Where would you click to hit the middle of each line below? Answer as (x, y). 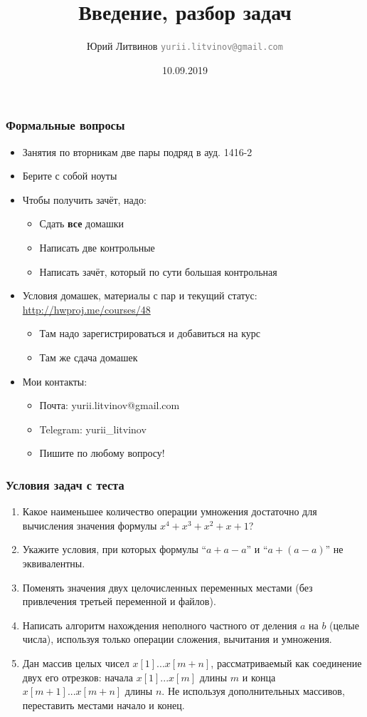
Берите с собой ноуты (70, 176)
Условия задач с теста (65, 484)
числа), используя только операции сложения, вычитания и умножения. (177, 639)
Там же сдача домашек (89, 357)
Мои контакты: (55, 381)
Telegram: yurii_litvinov (93, 429)
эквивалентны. (54, 563)
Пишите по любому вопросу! (102, 453)
